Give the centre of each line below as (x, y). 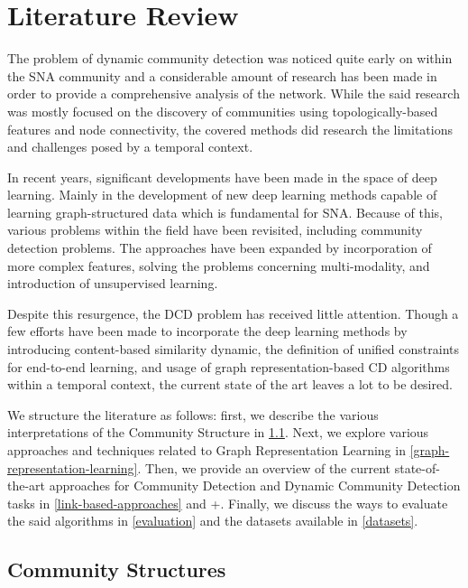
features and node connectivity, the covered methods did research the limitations (230, 129)
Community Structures (117, 569)
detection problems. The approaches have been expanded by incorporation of (220, 248)
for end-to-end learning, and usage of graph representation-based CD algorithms (229, 366)
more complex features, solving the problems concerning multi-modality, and (219, 265)
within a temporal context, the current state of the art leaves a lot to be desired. (230, 384)
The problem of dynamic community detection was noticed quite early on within (230, 58)
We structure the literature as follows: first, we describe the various (193, 414)
